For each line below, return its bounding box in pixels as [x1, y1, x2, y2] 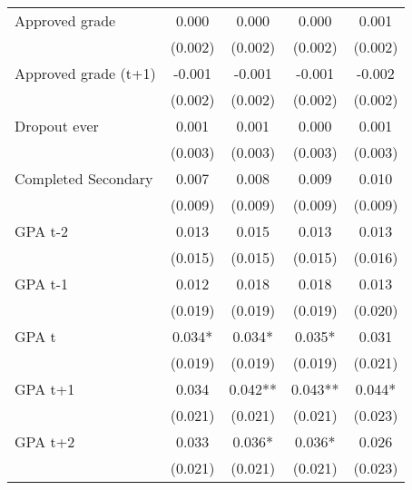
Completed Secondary [15, 168, 153, 189]
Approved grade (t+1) [15, 63, 156, 83]
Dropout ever [15, 115, 99, 136]
